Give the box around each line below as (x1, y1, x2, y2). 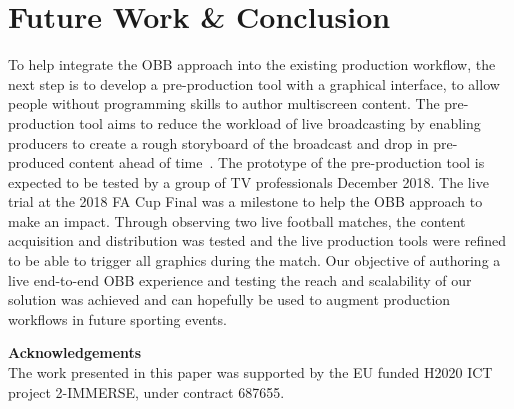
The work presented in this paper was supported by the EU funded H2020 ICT (8, 362, 493, 383)
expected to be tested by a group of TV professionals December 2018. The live (8, 171, 489, 192)
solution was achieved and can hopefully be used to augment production (8, 289, 451, 310)
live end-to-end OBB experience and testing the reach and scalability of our (8, 269, 472, 290)
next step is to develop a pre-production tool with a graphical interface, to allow (8, 73, 500, 94)
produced (8, 152, 65, 173)
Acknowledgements (8, 342, 142, 363)
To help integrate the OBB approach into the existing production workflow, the (8, 54, 496, 75)
